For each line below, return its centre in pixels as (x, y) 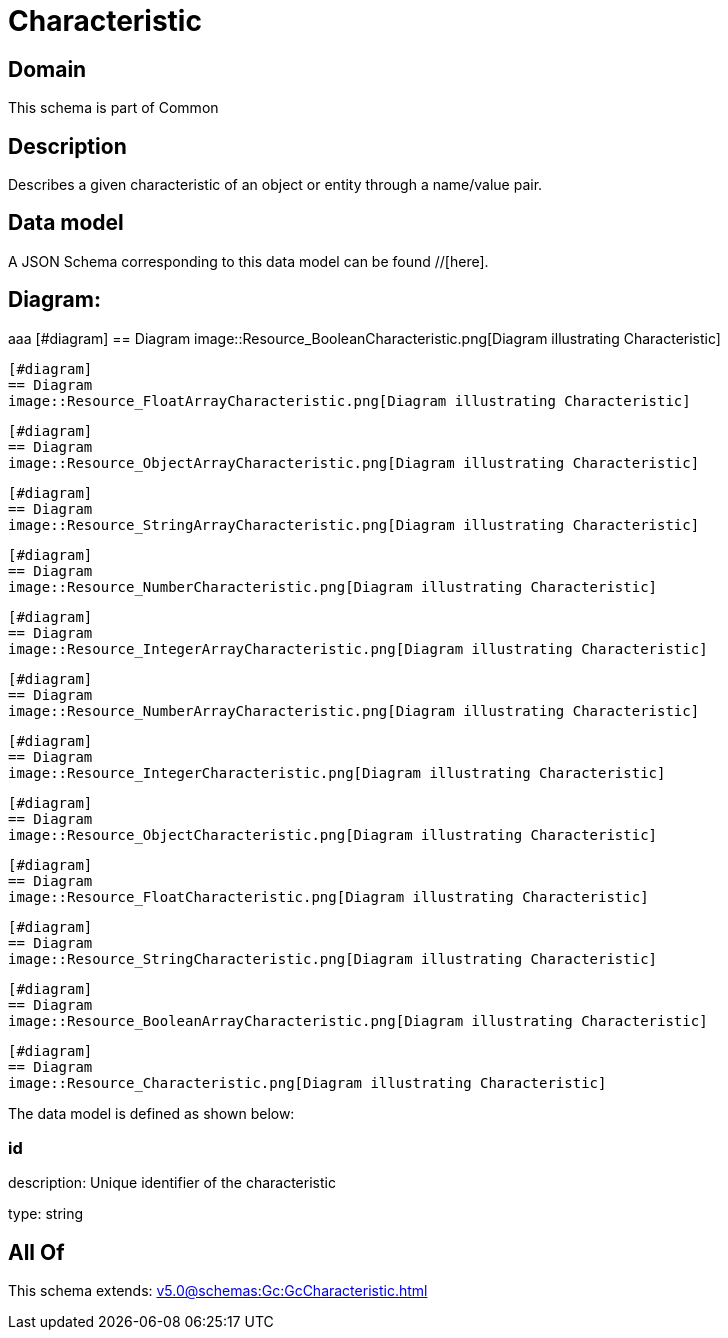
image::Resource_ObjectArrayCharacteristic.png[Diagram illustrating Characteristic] (354, 462)
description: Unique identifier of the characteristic (172, 1183)
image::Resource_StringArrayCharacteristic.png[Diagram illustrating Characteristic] (354, 524)
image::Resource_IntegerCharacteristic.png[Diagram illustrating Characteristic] (337, 772)
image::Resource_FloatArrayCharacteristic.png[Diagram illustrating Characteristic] (349, 400)
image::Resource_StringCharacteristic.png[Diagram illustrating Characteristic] (333, 958)
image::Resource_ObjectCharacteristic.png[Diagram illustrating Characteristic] (333, 834)
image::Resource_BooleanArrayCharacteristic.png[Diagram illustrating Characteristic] (358, 1020)
